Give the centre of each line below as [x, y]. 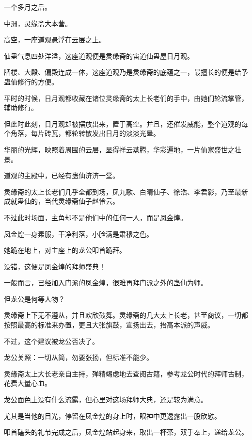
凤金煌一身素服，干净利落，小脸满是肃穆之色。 [79, 234]
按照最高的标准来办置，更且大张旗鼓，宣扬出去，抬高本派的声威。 [109, 325]
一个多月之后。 [28, 7]
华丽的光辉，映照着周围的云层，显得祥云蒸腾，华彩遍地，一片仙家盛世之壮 [123, 149]
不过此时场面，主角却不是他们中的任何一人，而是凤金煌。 [95, 217]
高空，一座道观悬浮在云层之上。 [55, 40]
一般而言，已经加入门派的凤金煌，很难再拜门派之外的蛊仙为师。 [106, 283]
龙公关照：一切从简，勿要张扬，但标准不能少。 [79, 357]
